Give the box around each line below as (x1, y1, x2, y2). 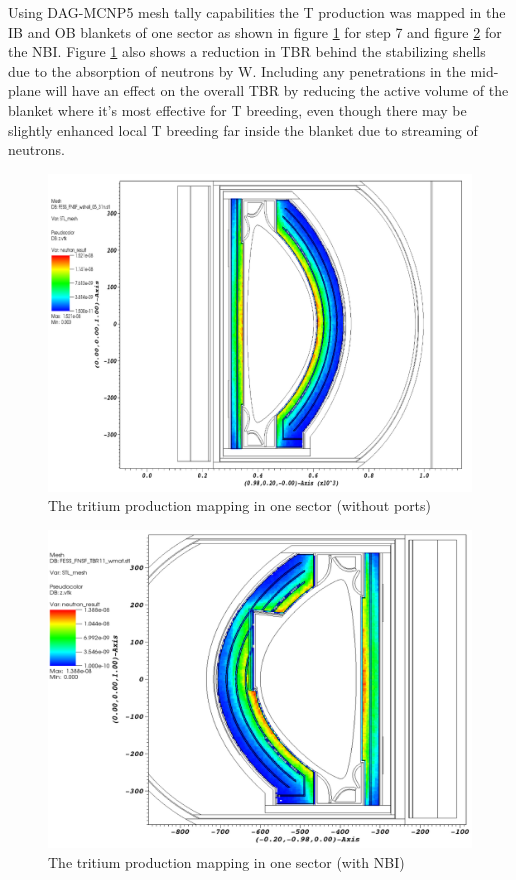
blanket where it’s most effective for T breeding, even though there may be (8, 99, 467, 120)
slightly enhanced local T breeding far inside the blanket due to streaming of (8, 119, 478, 140)
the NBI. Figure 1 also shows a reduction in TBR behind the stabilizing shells (8, 41, 486, 62)
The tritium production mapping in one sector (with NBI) (48, 851, 405, 872)
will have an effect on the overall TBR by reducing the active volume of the (45, 80, 509, 101)
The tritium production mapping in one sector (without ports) (48, 495, 432, 516)
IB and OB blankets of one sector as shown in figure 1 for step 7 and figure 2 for (8, 21, 502, 42)
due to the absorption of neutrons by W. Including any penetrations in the (8, 60, 466, 81)
